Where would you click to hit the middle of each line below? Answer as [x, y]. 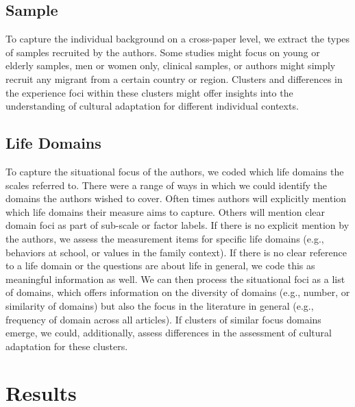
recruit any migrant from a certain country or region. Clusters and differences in [174, 78]
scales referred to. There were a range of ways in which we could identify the [167, 185]
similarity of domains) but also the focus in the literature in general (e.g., [160, 305]
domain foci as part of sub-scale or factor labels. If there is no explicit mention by [177, 225]
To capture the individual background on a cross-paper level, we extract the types [178, 39]
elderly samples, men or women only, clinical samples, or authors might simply [171, 65]
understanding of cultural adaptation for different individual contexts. [152, 106]
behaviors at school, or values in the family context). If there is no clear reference [176, 252]
